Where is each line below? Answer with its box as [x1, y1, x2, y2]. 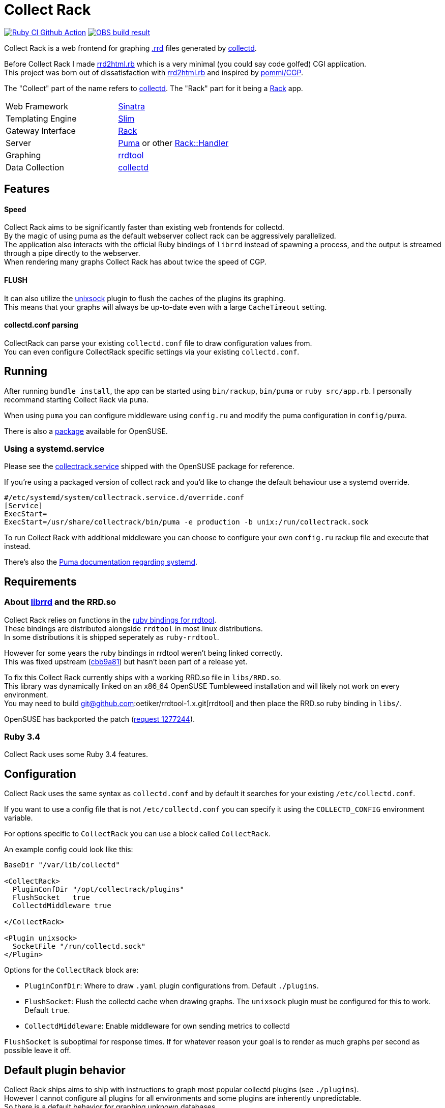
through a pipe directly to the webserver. [4, 249, 140, 258]
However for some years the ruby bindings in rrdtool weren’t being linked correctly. [4, 648, 283, 657]
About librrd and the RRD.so [4, 597, 116, 607]
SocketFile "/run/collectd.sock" [12, 942, 146, 951]
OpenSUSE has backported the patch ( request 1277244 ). [4, 714, 195, 723]
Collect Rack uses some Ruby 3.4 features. [4, 750, 148, 759]
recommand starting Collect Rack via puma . [4, 395, 149, 404]
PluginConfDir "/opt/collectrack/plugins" [12, 885, 185, 894]
